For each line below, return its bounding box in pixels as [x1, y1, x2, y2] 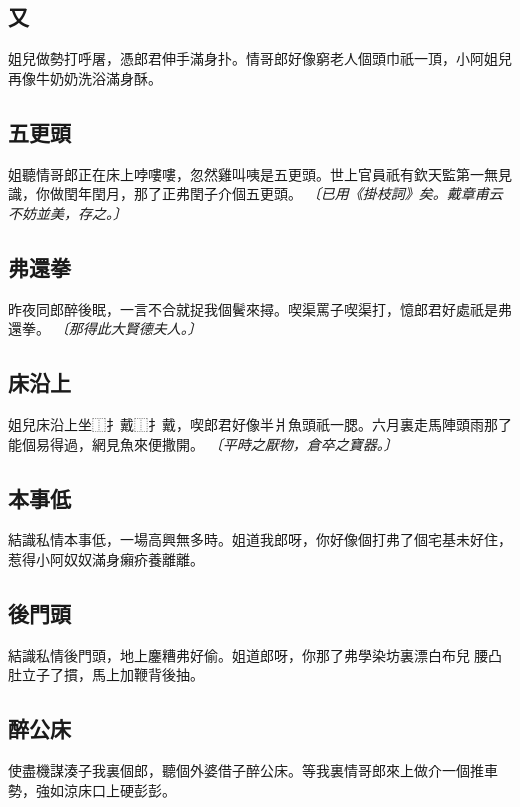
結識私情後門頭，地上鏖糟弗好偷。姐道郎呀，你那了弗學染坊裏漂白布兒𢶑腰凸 [8, 644, 502, 665]
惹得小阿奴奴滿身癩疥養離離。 [8, 548, 204, 569]
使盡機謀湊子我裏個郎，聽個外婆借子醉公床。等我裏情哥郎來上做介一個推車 [8, 760, 498, 781]
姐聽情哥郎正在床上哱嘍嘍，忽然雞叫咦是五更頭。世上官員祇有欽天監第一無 [8, 163, 498, 184]
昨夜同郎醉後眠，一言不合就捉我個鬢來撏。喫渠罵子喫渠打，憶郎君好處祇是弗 [8, 298, 512, 319]
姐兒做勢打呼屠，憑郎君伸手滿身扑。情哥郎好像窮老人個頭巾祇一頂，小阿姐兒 [8, 48, 512, 69]
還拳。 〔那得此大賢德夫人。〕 [8, 318, 202, 339]
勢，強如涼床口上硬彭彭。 [8, 779, 176, 800]
